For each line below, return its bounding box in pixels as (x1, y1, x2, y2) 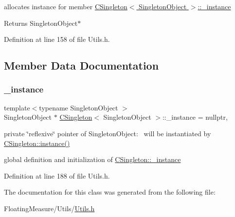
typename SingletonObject (39, 102, 118, 112)
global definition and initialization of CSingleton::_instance (4, 154, 181, 164)
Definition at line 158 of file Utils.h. (4, 34, 110, 44)
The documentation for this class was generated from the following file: (4, 187, 216, 197)
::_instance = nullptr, (162, 112, 228, 122)
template (4, 102, 30, 112)
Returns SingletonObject (4, 18, 78, 28)
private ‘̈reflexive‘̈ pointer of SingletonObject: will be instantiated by (4, 128, 211, 138)
